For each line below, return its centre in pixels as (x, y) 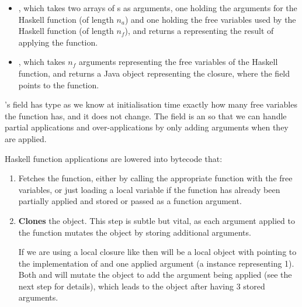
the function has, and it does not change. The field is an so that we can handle (146, 115)
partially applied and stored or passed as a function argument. (130, 201)
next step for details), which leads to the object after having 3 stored (142, 286)
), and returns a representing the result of (199, 31)
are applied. (26, 138)
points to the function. (59, 84)
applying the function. (58, 42)
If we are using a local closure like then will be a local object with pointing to (157, 252)
